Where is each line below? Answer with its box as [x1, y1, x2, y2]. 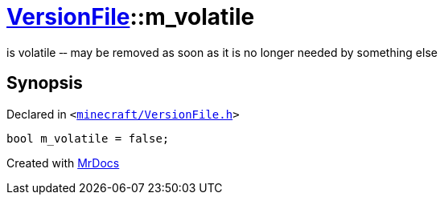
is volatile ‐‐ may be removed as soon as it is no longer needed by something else [6, 45, 438, 59]
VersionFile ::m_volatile [6, 3, 255, 30]
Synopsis [6, 73, 83, 94]
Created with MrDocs [6, 155, 120, 170]
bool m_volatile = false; [6, 131, 170, 145]
